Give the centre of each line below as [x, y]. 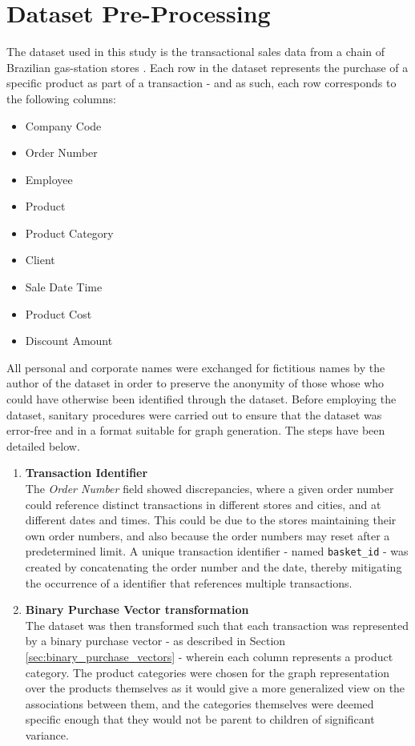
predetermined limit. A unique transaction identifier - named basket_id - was [217, 551]
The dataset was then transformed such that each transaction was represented [217, 625]
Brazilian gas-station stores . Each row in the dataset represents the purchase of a [207, 67]
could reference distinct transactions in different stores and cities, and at [203, 504]
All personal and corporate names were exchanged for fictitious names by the [196, 367]
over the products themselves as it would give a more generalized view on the [215, 688]
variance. [47, 734]
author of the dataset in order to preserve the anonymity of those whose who [195, 383]
